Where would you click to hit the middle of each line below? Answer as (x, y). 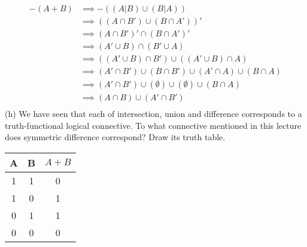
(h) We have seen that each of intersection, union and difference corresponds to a (153, 114)
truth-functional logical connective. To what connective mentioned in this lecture (153, 125)
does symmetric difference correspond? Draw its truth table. (115, 137)
